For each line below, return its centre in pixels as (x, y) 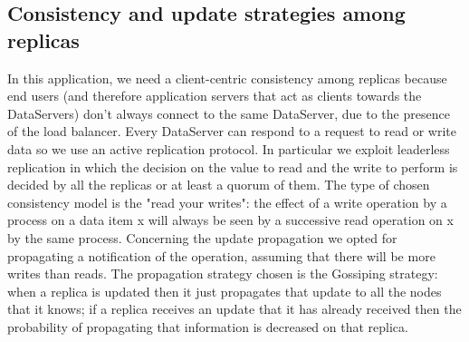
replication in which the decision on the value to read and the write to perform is (233, 166)
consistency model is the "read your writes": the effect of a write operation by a (227, 202)
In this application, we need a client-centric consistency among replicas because (227, 78)
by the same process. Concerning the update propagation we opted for (202, 237)
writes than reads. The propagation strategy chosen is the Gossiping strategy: (223, 274)
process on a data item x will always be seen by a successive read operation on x (230, 220)
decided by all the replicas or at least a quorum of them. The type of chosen (219, 185)
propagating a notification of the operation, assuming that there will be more (221, 255)
